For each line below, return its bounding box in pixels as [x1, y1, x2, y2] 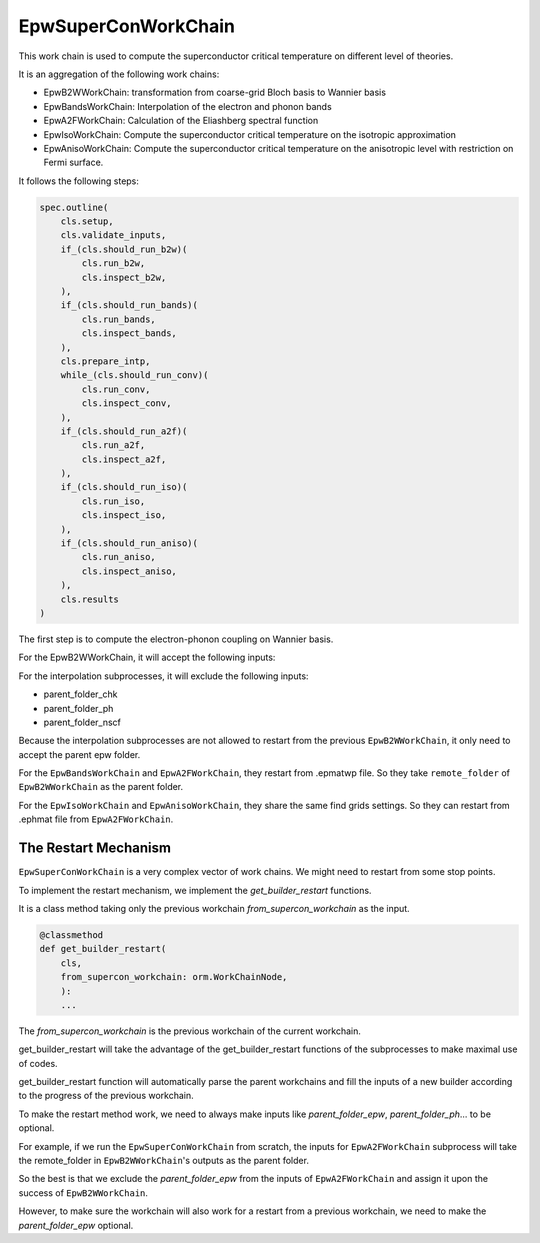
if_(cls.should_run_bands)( [60, 300, 199, 311]
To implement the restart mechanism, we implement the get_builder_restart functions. [18, 884, 372, 896]
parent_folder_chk [43, 688, 118, 700]
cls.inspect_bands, [81, 328, 177, 339]
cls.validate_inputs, [60, 230, 167, 241]
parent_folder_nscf [43, 716, 122, 728]
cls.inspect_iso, [81, 510, 167, 521]
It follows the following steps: [18, 175, 140, 187]
